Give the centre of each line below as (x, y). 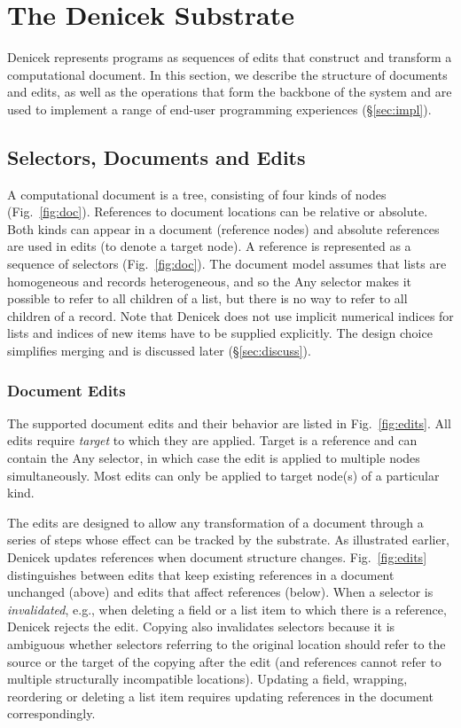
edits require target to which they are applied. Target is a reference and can (212, 440)
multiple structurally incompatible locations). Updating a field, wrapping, (207, 679)
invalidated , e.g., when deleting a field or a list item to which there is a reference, (227, 609)
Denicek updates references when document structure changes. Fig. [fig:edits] (217, 557)
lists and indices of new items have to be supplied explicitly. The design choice (220, 333)
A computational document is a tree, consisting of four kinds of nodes (197, 194)
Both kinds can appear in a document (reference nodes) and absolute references (223, 228)
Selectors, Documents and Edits (156, 157)
